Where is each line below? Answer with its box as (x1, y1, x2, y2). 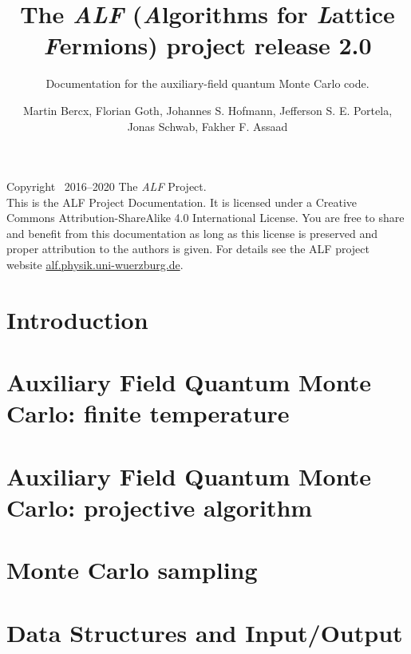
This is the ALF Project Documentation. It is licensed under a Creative (6, 193, 358, 210)
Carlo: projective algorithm (6, 490, 313, 523)
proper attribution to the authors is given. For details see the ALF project (6, 240, 370, 257)
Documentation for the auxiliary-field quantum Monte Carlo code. (45, 75, 370, 92)
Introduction (6, 303, 148, 335)
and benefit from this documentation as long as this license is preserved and (6, 224, 377, 241)
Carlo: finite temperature (6, 397, 290, 430)
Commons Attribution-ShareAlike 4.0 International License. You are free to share (6, 209, 405, 226)
